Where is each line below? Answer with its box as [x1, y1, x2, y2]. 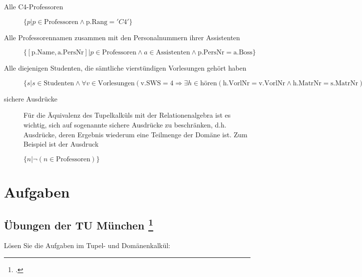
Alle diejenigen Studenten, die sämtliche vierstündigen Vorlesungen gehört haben [4, 63, 247, 73]
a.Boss [233, 49, 253, 56]
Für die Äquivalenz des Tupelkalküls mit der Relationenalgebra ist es [23, 110, 231, 120]
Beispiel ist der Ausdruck [23, 139, 99, 149]
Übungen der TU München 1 [4, 215, 154, 232]
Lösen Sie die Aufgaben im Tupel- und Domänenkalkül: [4, 240, 171, 251]
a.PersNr [57, 49, 84, 56]
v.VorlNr [258, 79, 286, 87]
